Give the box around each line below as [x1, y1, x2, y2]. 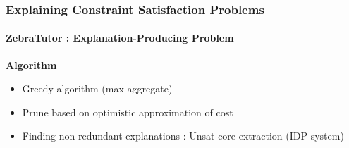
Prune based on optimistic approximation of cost [22, 104, 233, 119]
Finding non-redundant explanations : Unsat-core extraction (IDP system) [22, 128, 344, 143]
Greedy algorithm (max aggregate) [22, 81, 173, 96]
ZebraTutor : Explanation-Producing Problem [6, 30, 234, 45]
